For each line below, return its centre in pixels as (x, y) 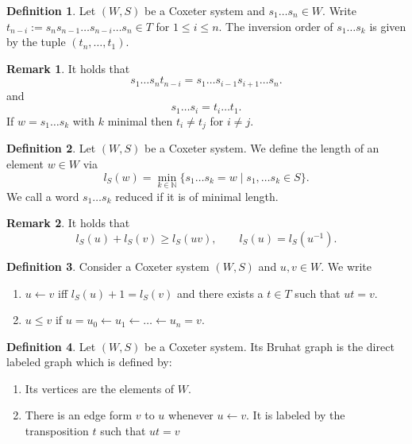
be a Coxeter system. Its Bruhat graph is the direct (270, 346)
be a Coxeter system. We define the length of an (262, 148)
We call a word (43, 196)
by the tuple (36, 42)
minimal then (140, 120)
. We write (347, 266)
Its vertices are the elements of (100, 388)
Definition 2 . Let (51, 148)
